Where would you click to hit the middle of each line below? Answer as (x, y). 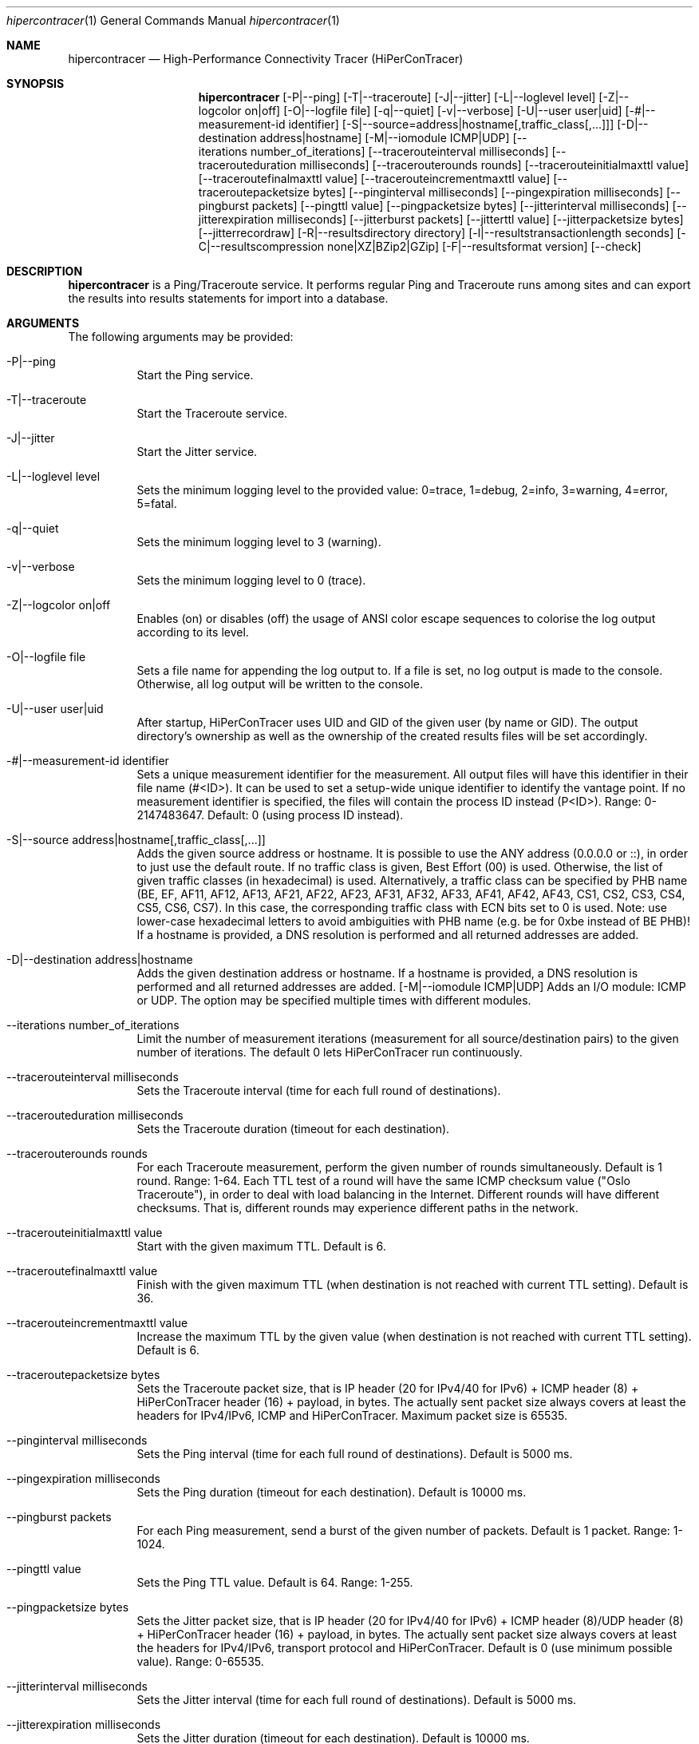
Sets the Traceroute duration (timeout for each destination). (293, 1129)
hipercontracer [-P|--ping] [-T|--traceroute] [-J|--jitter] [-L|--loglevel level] (397, 97)
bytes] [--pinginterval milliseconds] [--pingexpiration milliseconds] (488, 192)
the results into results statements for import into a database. (228, 298)
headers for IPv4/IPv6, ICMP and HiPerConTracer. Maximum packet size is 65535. (352, 1415)
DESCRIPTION (45, 271)
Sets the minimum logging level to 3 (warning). (259, 542)
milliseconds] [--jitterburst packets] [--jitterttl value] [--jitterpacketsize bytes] (480, 219)
